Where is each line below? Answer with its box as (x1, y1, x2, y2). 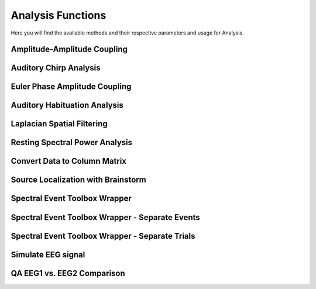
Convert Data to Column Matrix (11, 156, 127, 166)
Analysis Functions (11, 9, 107, 22)
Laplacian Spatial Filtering (11, 119, 108, 129)
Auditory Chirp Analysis (11, 63, 101, 73)
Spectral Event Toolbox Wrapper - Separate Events (11, 212, 200, 222)
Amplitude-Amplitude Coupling (11, 44, 128, 54)
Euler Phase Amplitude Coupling (11, 82, 132, 92)
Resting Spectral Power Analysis (11, 137, 133, 147)
